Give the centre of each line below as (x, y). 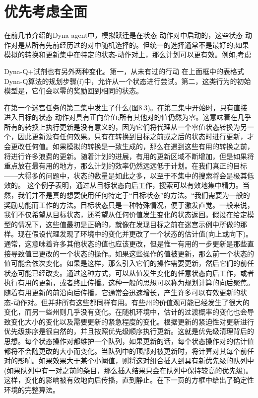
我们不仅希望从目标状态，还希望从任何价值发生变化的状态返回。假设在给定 (126, 214)
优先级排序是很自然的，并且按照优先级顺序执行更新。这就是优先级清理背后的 (129, 331)
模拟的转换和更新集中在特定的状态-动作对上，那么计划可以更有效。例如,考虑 (128, 54)
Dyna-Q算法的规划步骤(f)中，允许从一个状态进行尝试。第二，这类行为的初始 (128, 81)
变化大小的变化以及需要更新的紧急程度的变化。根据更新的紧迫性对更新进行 (132, 321)
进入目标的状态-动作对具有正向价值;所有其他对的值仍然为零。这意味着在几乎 (128, 117)
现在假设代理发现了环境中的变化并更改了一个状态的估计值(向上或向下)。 (135, 234)
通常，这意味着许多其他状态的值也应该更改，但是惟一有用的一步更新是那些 (126, 243)
